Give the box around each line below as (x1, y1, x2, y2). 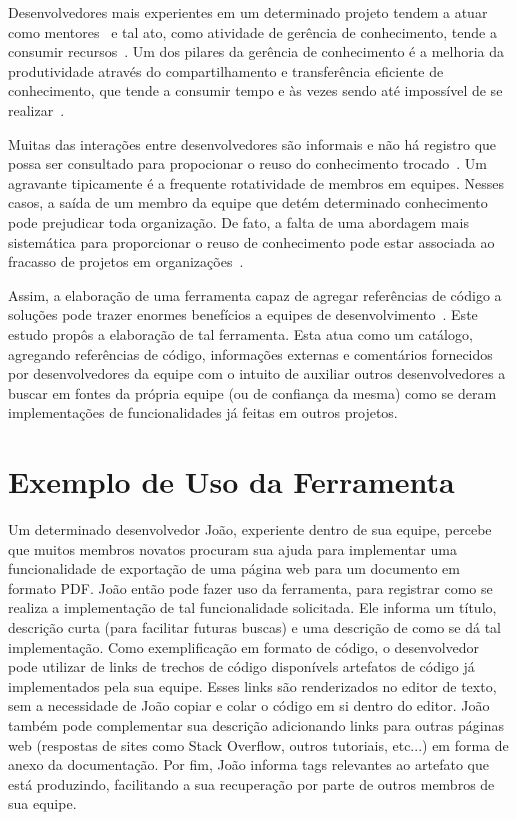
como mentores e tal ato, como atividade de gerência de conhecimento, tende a (8, 21, 497, 42)
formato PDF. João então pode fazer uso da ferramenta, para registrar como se (8, 577, 493, 598)
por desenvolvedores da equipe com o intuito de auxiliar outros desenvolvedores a (8, 363, 506, 384)
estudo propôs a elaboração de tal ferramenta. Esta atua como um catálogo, (8, 323, 473, 344)
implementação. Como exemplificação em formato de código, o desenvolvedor (8, 636, 480, 657)
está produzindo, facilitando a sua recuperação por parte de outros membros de (8, 773, 495, 794)
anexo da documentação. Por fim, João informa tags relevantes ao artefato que (8, 754, 489, 775)
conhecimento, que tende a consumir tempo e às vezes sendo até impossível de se (8, 80, 503, 101)
